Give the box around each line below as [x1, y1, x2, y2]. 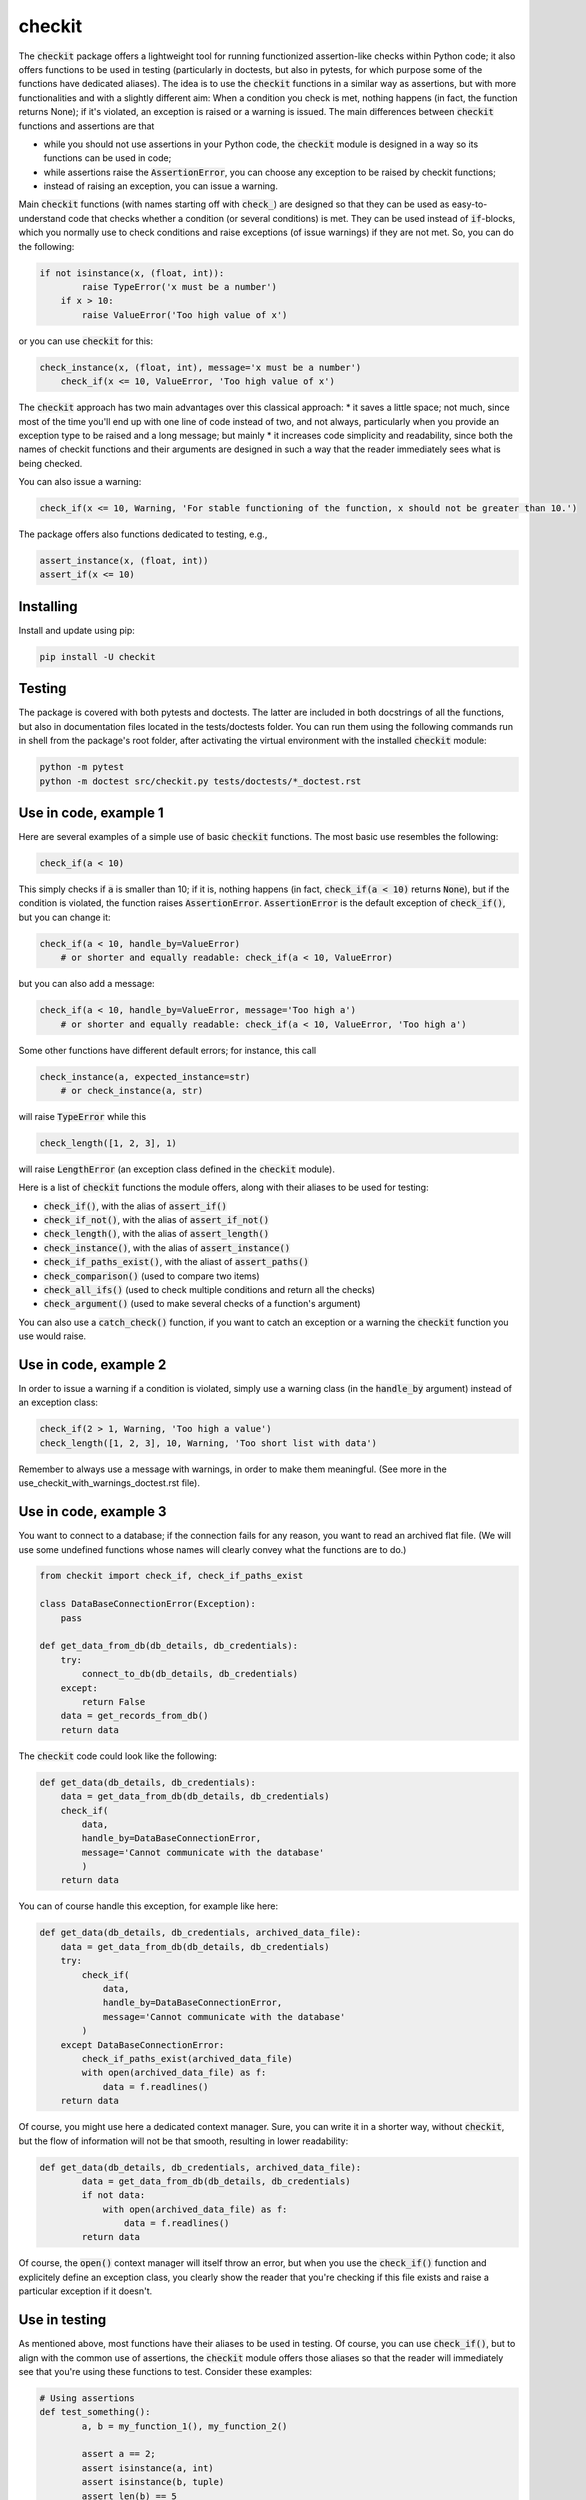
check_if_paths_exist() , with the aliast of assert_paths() [43, 1256, 309, 1268]
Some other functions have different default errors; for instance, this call [18, 1044, 317, 1056]
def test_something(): [39, 2406, 151, 2418]
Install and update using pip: [18, 624, 135, 636]
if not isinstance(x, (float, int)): [39, 267, 225, 279]
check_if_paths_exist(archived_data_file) [81, 2053, 294, 2064]
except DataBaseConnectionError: [60, 2039, 225, 2050]
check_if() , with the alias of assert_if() [43, 1200, 227, 1212]
